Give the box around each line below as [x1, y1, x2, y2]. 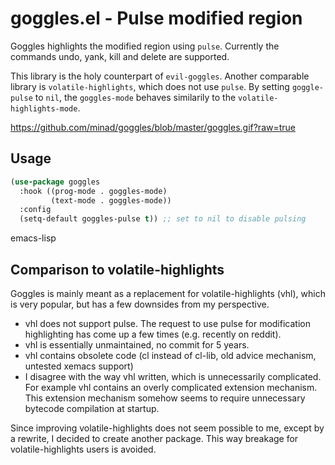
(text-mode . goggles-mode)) [50, 195, 172, 206]
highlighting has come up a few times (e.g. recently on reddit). [24, 328, 282, 340]
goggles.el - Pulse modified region [10, 7, 303, 30]
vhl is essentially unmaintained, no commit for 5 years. [24, 338, 250, 351]
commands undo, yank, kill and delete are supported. [10, 50, 230, 62]
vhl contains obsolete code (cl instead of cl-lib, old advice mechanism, [24, 349, 317, 361]
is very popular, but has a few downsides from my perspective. [10, 298, 270, 310]
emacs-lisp [10, 232, 57, 244]
